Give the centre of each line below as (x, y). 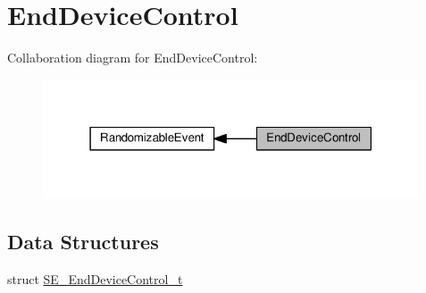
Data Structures (83, 242)
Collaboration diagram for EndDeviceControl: (133, 58)
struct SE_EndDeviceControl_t (95, 279)
